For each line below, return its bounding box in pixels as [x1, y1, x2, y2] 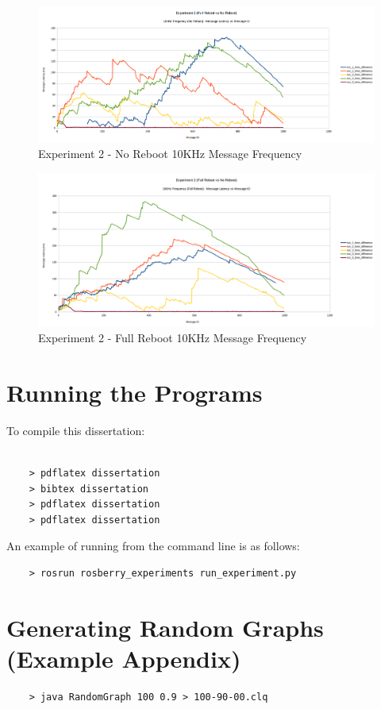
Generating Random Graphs [6, 611, 324, 643]
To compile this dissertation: [6, 422, 145, 438]
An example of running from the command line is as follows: [6, 538, 300, 554]
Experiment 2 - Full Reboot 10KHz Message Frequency [38, 329, 307, 346]
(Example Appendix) [6, 642, 241, 674]
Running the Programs [6, 376, 263, 408]
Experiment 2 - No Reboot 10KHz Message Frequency [38, 145, 302, 162]
